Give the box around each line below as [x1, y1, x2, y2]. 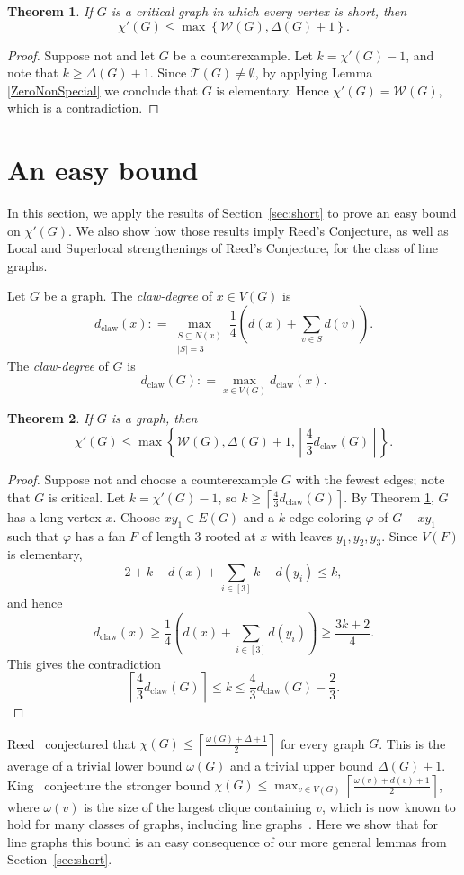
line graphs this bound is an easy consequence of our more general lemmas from [7, 832, 447, 851]
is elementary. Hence [216, 80, 329, 99]
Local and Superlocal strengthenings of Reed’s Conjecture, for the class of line [7, 239, 438, 257]
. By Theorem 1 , [344, 487, 434, 506]
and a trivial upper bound [230, 755, 374, 774]
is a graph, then [111, 408, 198, 427]
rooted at [205, 526, 256, 545]
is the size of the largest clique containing [84, 797, 312, 816]
